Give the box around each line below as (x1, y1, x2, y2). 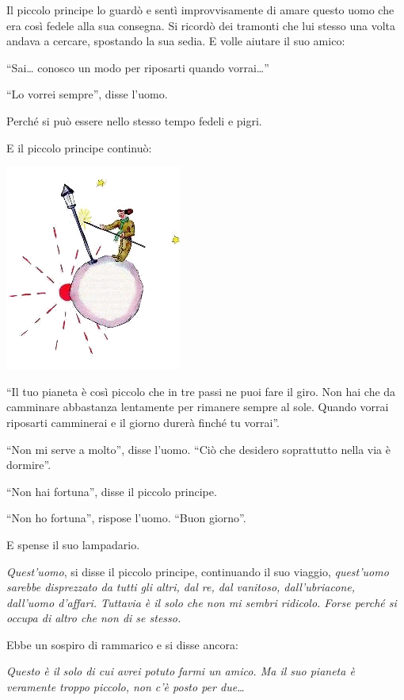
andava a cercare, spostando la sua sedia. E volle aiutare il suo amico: (6, 33, 345, 49)
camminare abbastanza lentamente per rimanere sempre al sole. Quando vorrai (6, 398, 389, 415)
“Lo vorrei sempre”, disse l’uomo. (6, 86, 168, 102)
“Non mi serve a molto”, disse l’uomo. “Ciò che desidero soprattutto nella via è (6, 440, 391, 457)
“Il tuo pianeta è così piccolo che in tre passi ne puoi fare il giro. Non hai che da (6, 383, 396, 399)
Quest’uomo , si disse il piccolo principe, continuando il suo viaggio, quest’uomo (6, 563, 389, 579)
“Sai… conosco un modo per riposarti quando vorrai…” (6, 59, 269, 75)
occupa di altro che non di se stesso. (6, 610, 181, 626)
